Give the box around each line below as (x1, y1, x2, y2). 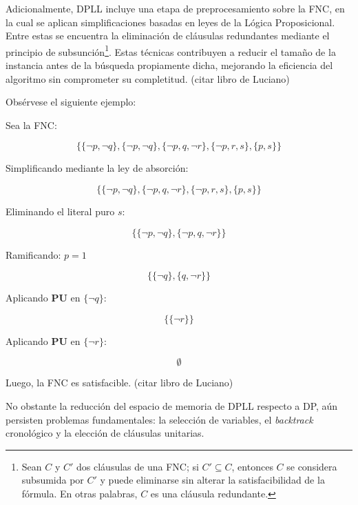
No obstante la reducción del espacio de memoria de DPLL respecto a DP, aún (6, 398, 338, 413)
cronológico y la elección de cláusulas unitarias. (6, 426, 204, 440)
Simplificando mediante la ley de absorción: (6, 161, 189, 175)
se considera (286, 459, 337, 473)
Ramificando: (6, 247, 61, 261)
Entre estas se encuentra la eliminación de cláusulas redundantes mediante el (6, 28, 330, 43)
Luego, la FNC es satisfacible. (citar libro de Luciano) (6, 375, 233, 390)
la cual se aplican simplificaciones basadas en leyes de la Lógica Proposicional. (6, 14, 335, 29)
